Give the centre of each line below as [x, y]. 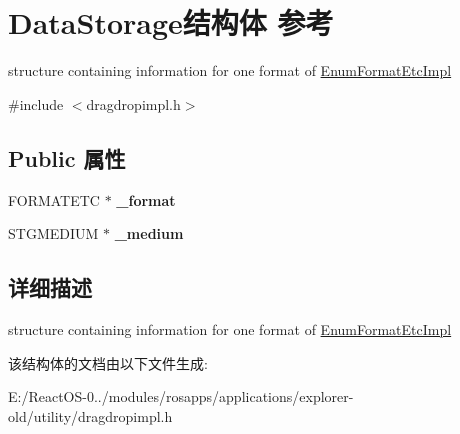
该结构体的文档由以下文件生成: [108, 362]
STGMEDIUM [53, 233]
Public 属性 [67, 157]
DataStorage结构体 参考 [171, 22]
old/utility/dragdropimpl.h [90, 415]
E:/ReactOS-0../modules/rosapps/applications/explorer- [181, 396]
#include [36, 103]
